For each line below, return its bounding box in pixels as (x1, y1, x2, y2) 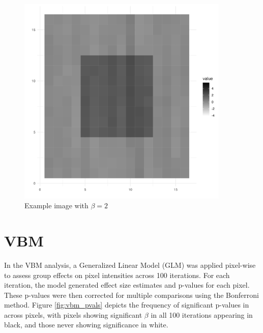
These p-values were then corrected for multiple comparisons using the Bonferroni (4, 289, 259, 300)
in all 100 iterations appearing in (151, 309, 253, 320)
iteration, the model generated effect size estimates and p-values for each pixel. (4, 280, 250, 290)
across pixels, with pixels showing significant (4, 309, 142, 320)
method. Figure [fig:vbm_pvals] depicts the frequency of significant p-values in (4, 299, 249, 310)
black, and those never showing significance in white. (4, 319, 168, 330)
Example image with (24, 200, 89, 211)
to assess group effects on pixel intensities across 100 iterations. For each (4, 269, 230, 280)
